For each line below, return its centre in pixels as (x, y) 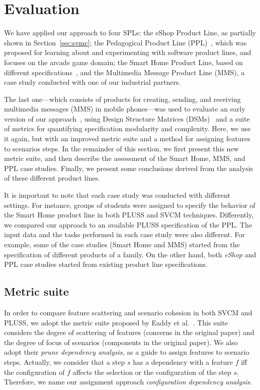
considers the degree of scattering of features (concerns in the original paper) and (129, 332)
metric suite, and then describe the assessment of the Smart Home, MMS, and (125, 158)
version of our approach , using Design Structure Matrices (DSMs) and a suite (127, 118)
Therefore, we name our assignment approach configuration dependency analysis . (128, 382)
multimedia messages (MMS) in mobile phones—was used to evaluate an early (125, 109)
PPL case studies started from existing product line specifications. (106, 264)
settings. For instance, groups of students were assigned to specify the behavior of (130, 205)
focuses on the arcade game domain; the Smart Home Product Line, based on (124, 62)
